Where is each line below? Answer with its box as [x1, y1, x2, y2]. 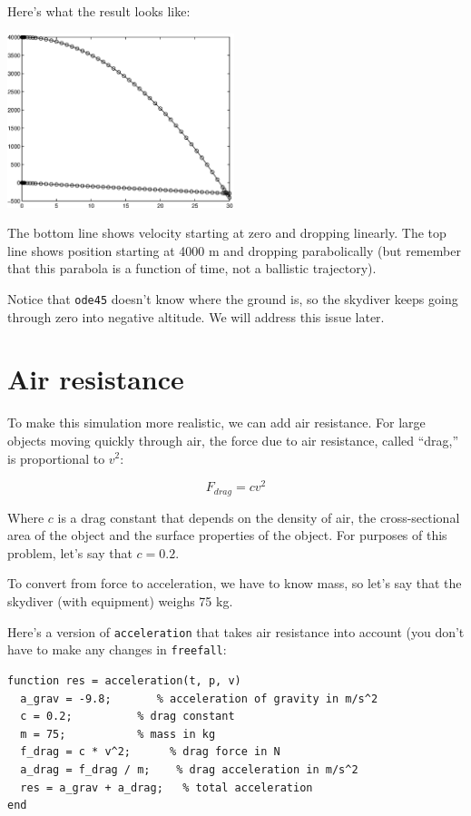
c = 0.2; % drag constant [20, 710, 235, 723]
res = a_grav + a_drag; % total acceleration [20, 781, 313, 794]
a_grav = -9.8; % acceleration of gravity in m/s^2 [20, 692, 378, 705]
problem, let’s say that [7, 543, 132, 562]
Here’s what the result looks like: [7, 2, 191, 20]
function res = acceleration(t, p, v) [7, 673, 241, 687]
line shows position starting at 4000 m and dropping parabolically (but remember [7, 241, 461, 260]
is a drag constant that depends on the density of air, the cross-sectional [57, 507, 460, 526]
